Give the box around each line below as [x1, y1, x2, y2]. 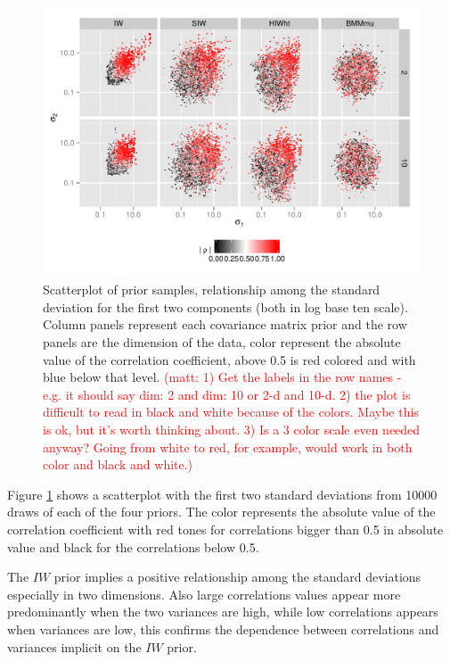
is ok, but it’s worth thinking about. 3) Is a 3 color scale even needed [43, 420, 421, 439]
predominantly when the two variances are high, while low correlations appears [7, 602, 438, 621]
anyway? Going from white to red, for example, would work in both [43, 437, 413, 456]
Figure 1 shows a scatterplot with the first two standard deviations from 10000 [7, 484, 438, 503]
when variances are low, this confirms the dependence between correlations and [7, 619, 439, 638]
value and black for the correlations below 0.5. [7, 537, 259, 556]
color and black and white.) [43, 455, 193, 474]
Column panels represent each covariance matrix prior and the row [43, 315, 407, 334]
